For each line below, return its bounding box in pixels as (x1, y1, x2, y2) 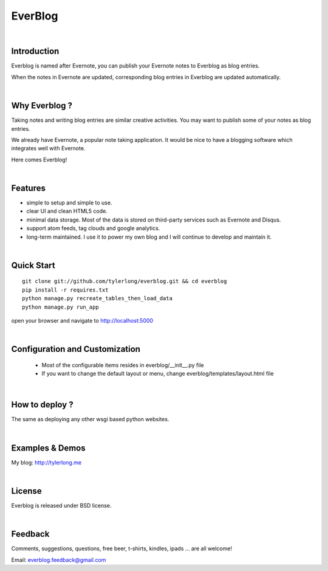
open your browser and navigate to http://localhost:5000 (11, 317, 154, 324)
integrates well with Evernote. (11, 145, 86, 152)
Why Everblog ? (11, 100, 73, 111)
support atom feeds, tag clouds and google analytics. (26, 225, 160, 232)
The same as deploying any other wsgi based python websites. (11, 416, 169, 423)
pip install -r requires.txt (22, 286, 109, 293)
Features (11, 183, 46, 193)
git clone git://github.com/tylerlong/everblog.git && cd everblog (22, 278, 227, 285)
